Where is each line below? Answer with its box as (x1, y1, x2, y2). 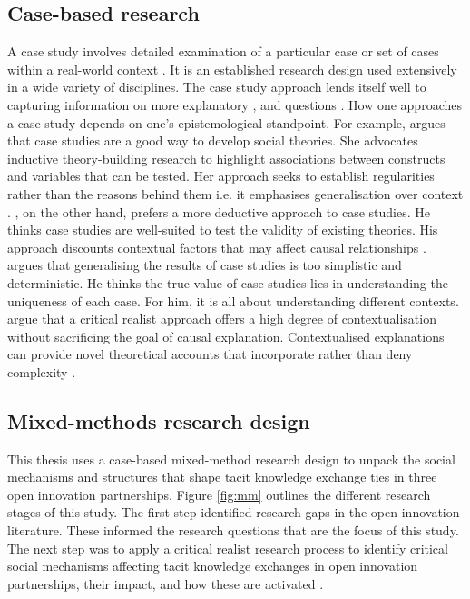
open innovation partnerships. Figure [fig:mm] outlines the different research (7, 484, 431, 504)
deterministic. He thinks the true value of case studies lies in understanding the (7, 273, 448, 292)
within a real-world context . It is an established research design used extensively (7, 59, 457, 78)
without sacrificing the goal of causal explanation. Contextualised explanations (7, 326, 445, 345)
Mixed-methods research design (7, 406, 310, 434)
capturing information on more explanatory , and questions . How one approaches (7, 95, 462, 114)
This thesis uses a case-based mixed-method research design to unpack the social (7, 449, 455, 468)
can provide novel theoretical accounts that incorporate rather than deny (7, 344, 413, 364)
